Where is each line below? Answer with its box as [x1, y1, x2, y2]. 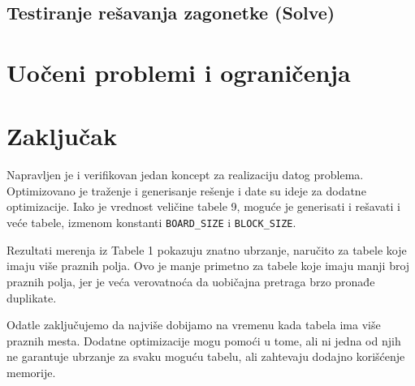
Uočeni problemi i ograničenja [6, 55, 351, 88]
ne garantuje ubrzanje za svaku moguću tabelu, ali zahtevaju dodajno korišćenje [6, 348, 405, 365]
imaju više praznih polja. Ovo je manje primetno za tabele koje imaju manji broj [6, 257, 410, 274]
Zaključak [6, 119, 117, 152]
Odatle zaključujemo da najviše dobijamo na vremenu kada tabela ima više [6, 316, 381, 333]
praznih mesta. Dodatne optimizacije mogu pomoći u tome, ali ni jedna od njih [6, 332, 401, 349]
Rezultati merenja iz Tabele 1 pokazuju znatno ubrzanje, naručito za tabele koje [6, 241, 407, 258]
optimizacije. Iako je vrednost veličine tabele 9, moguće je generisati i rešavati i [6, 198, 400, 215]
